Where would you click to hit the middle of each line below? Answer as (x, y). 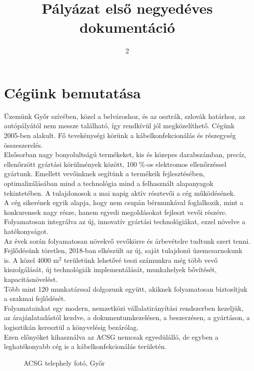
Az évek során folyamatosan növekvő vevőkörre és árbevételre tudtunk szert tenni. (127, 241)
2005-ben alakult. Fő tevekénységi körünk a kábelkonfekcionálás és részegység (120, 135)
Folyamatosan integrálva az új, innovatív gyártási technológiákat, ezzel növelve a (125, 221)
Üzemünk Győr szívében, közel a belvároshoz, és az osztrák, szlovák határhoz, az (125, 116)
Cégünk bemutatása (72, 92)
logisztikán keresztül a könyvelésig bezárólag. (71, 327)
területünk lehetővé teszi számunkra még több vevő (141, 260)
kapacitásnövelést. (31, 279)
